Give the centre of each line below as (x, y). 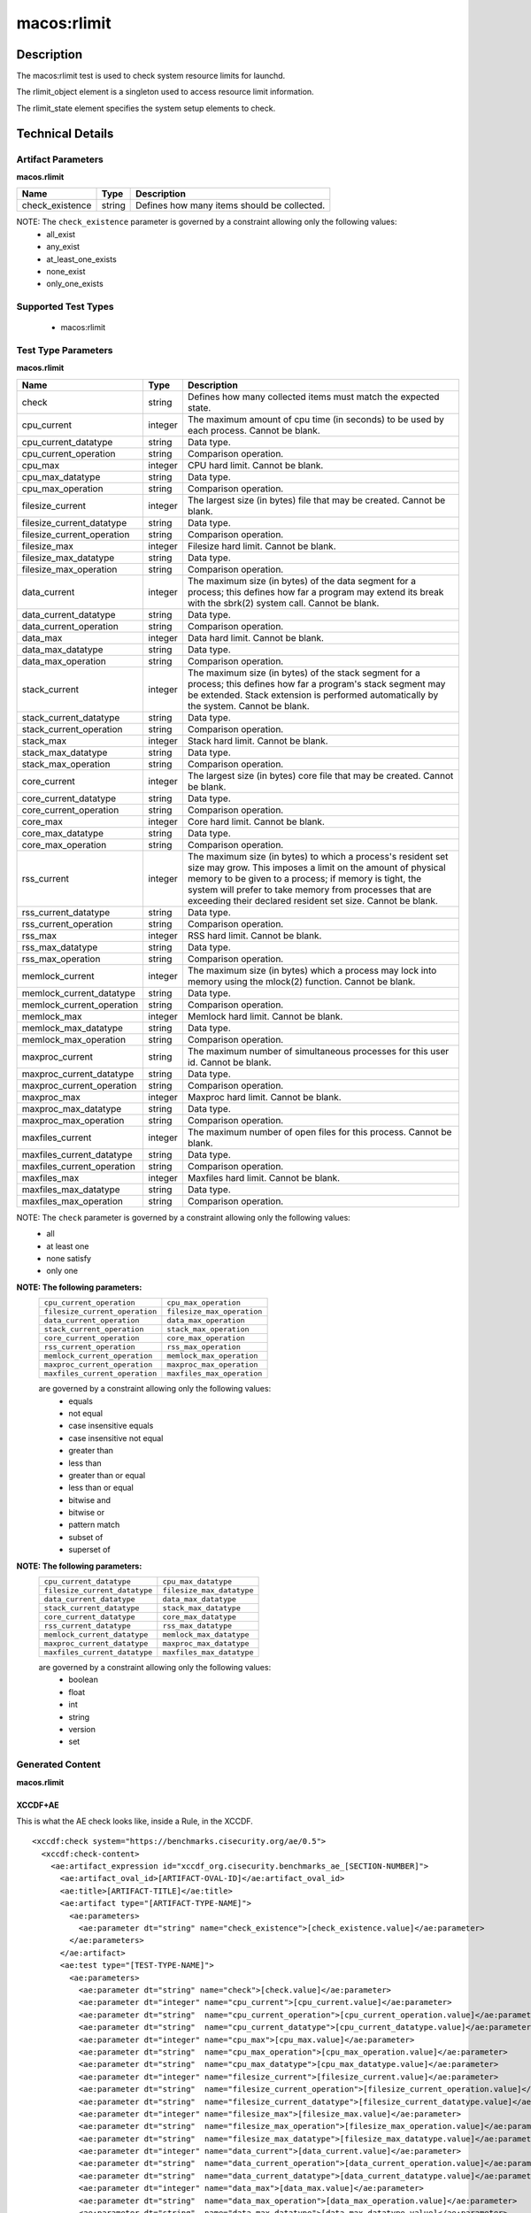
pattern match (94, 1525)
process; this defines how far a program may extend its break (316, 591)
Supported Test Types (65, 307)
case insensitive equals (111, 1426)
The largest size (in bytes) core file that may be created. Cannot (320, 775)
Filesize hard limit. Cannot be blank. (262, 546)
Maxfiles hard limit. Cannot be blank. (264, 1177)
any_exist (63, 247)
